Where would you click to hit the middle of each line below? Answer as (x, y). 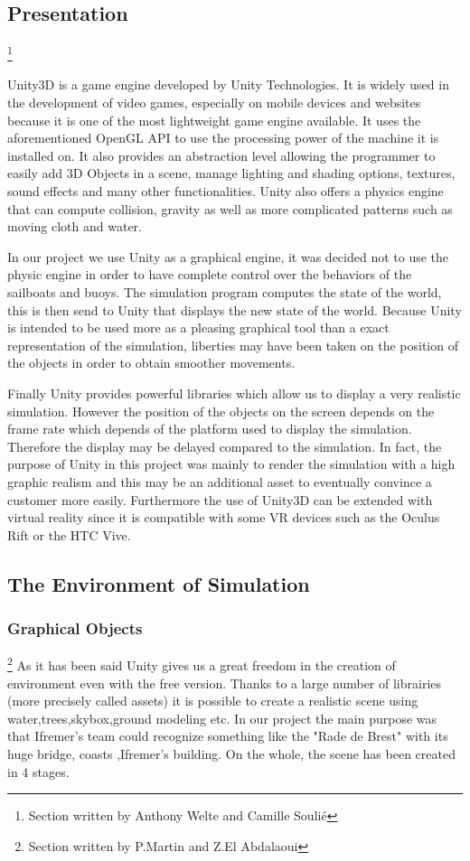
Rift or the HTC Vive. (69, 534)
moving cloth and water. (75, 226)
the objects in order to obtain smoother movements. (151, 363)
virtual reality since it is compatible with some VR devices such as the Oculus (224, 517)
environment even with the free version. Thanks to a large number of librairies (225, 683)
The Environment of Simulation (159, 583)
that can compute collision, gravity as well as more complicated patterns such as (230, 208)
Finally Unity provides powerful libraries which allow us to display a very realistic (234, 393)
